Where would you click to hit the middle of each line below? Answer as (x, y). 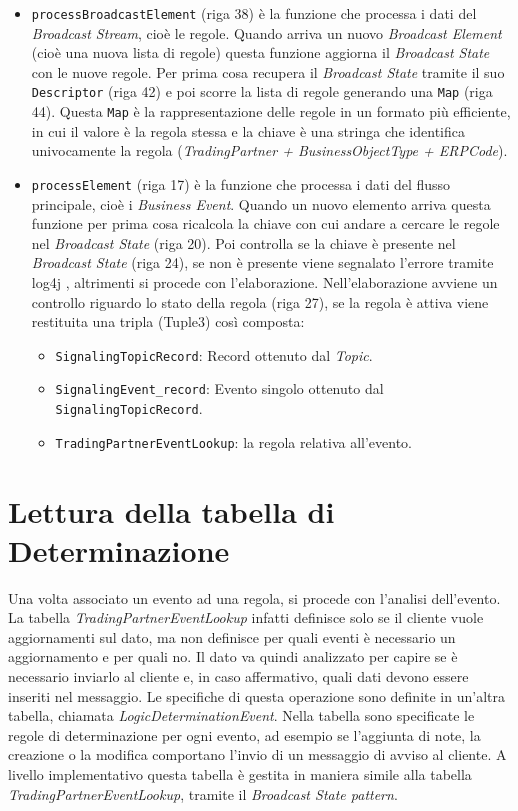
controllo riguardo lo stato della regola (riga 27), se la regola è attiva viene (260, 301)
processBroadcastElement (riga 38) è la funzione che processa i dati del (254, 13)
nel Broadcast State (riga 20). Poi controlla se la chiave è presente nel (243, 242)
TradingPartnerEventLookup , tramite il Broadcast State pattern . (203, 793)
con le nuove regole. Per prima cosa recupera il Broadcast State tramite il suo (268, 71)
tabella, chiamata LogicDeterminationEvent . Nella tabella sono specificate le (241, 715)
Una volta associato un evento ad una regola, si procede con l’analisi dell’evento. (254, 597)
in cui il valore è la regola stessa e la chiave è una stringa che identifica (248, 130)
